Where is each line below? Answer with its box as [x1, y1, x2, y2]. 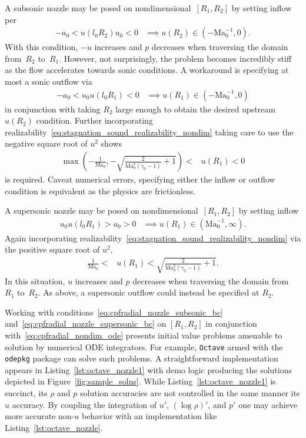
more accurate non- [5, 410, 75, 422]
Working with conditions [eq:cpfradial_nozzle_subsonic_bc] [5, 306, 223, 318]
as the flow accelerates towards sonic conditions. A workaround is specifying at [5, 64, 289, 76]
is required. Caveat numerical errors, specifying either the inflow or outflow [5, 173, 275, 185]
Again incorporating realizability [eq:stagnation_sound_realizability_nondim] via [5, 231, 301, 244]
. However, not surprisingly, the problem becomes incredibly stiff [59, 52, 292, 64]
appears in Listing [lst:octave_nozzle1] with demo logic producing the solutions [5, 363, 292, 376]
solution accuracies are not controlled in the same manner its [80, 387, 300, 399]
